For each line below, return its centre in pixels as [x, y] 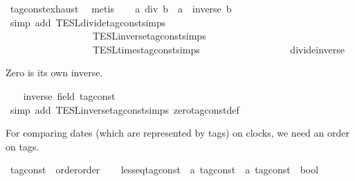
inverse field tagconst [69, 95]
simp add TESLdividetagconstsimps [88, 22]
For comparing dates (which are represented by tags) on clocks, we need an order [177, 133]
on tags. [22, 146]
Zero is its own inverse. [54, 72]
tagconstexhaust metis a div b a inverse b [121, 8]
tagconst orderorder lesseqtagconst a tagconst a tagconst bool [164, 170]
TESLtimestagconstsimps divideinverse [219, 49]
